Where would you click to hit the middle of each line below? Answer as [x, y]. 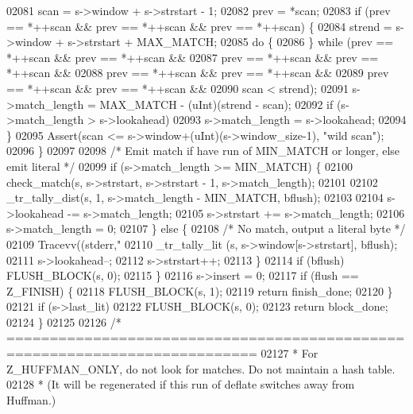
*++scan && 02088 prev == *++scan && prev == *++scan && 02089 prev [198, 73]
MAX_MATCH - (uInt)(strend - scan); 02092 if [216, 104]
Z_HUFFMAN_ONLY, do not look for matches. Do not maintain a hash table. [201, 368]
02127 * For [289, 353]
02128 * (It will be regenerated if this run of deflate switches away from [181, 384]
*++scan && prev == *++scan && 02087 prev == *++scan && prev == [193, 57]
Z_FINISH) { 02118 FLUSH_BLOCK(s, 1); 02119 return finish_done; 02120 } [200, 290]
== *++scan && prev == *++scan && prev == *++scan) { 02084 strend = [199, 26]
